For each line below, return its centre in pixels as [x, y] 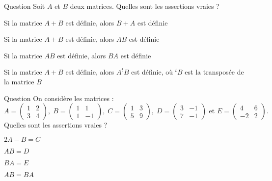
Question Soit [25, 6]
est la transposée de [214, 72]
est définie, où [152, 72]
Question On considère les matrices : [59, 98]
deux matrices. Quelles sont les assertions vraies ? [145, 6]
